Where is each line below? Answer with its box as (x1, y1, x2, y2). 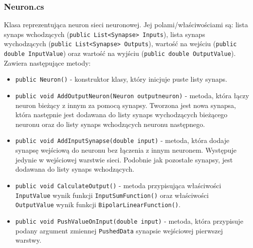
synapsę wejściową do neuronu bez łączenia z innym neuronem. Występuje (15, 145, 237, 155)
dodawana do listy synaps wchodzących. (15, 164, 134, 174)
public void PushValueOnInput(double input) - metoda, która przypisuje (15, 215, 243, 226)
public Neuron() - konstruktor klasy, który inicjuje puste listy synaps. (15, 74, 227, 84)
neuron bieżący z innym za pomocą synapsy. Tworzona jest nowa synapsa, (15, 100, 236, 110)
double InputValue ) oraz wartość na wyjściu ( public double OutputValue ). (4, 48, 236, 58)
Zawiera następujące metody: (4, 57, 91, 68)
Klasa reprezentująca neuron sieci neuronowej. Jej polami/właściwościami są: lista (4, 19, 248, 30)
